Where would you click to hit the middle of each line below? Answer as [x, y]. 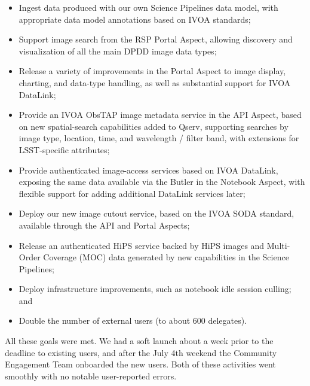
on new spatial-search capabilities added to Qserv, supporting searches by [154, 126]
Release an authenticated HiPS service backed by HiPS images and [142, 245]
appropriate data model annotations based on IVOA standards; [135, 19]
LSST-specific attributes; [64, 149]
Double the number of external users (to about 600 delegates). [133, 320]
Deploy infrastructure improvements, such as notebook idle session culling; [155, 289]
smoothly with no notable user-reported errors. [91, 376]
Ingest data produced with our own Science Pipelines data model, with [148, 7]
